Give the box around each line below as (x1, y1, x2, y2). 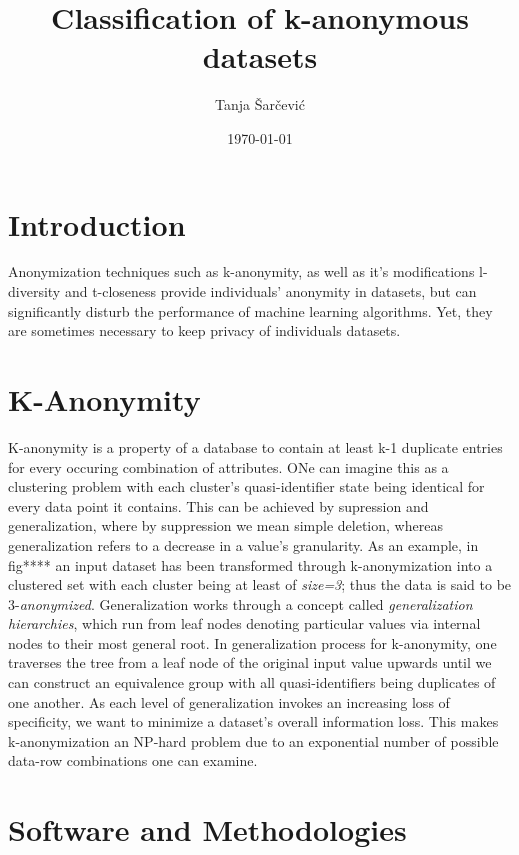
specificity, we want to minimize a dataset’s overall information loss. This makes (8, 711, 499, 732)
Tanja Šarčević (215, 94, 305, 115)
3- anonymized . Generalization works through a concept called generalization (8, 593, 473, 614)
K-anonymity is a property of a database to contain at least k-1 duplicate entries (8, 436, 503, 457)
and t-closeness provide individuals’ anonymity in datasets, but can (64, 281, 477, 302)
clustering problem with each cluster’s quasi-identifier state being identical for (8, 476, 485, 497)
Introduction (8, 203, 186, 244)
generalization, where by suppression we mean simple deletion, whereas (8, 515, 443, 536)
